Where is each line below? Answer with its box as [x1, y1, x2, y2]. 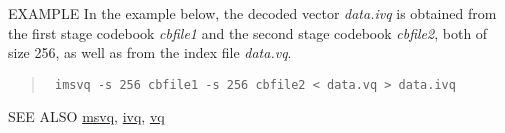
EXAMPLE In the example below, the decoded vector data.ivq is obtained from [8, 3, 497, 23]
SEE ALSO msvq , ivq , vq [8, 106, 165, 127]
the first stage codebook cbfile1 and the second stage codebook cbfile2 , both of [8, 22, 488, 43]
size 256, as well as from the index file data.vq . [8, 42, 292, 63]
